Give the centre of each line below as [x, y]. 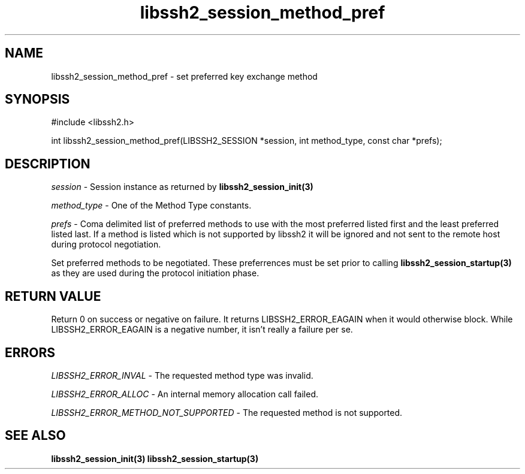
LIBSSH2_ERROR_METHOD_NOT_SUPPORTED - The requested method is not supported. [227, 412]
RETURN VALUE [53, 296]
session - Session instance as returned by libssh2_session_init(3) [182, 187]
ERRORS [30, 352]
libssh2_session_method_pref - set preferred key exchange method [184, 76]
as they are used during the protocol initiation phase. [155, 273]
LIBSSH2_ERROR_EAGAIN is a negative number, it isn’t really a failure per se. [202, 330]
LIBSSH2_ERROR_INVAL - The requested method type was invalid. [182, 375]
